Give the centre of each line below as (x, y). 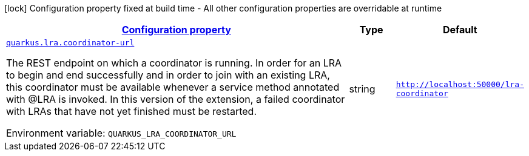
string (362, 89)
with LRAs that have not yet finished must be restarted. (131, 111)
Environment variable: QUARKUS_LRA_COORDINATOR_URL (121, 133)
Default (460, 30)
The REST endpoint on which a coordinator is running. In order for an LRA (174, 63)
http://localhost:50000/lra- (460, 84)
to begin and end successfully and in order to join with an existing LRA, (168, 75)
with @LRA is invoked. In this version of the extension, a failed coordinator (176, 99)
